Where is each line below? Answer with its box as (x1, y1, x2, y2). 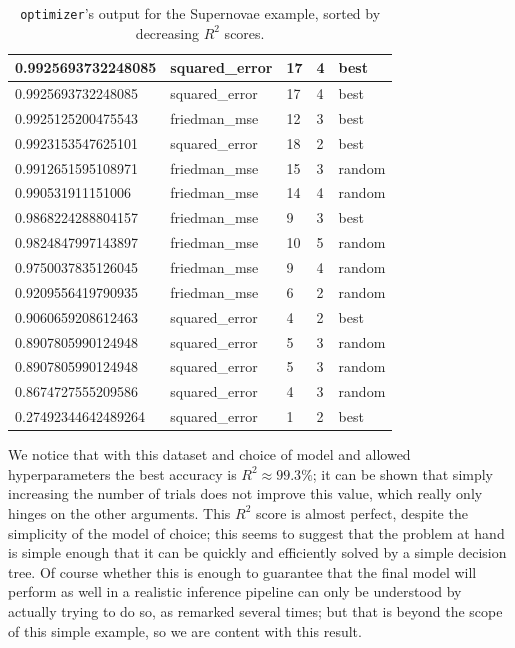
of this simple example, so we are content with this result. (8, 620, 362, 641)
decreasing (135, 22, 199, 43)
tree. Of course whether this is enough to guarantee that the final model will (8, 561, 477, 582)
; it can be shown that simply (312, 463, 494, 484)
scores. (224, 22, 265, 43)
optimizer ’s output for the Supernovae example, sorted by (20, 3, 381, 23)
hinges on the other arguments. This (8, 502, 231, 523)
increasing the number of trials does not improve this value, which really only (8, 483, 483, 504)
